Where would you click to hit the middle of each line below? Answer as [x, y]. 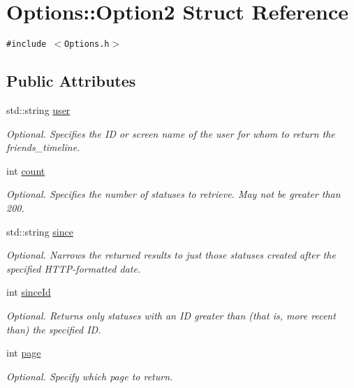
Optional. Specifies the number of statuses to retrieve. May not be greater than [174, 194]
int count [26, 170]
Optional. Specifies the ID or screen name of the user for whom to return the [171, 133]
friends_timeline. [43, 147]
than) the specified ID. [54, 329]
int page [24, 353]
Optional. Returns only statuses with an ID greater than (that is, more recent [171, 315]
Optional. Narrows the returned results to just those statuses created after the [171, 255]
